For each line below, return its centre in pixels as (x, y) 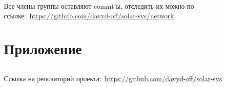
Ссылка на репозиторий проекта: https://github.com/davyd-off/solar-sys (113, 79)
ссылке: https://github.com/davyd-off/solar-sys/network (89, 15)
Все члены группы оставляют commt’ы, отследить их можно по (99, 6)
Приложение (43, 49)
